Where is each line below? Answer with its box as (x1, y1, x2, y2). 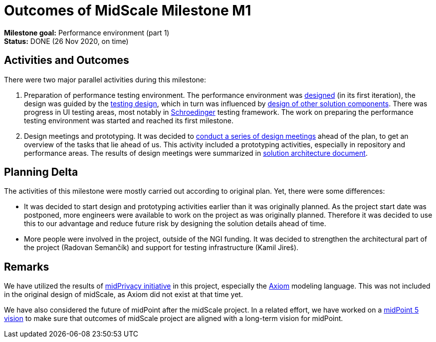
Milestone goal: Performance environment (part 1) (4, 28, 170, 37)
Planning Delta (4, 166, 78, 179)
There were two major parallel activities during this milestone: (4, 75, 207, 84)
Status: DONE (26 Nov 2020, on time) (4, 36, 129, 45)
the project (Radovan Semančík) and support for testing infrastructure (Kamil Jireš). (24, 243, 299, 252)
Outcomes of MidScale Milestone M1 (4, 2, 251, 19)
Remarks (4, 260, 49, 273)
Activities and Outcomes (4, 54, 129, 67)
